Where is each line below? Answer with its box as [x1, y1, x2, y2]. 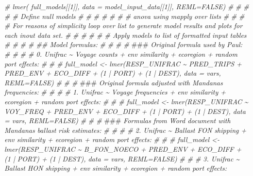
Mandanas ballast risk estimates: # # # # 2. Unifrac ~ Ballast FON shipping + [4, 125, 247, 135]
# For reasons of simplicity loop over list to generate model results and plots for [4, 20, 243, 31]
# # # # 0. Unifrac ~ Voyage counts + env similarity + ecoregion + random [4, 48, 237, 59]
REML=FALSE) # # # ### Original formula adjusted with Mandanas [4, 77, 223, 87]
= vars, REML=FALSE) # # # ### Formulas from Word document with [4, 115, 231, 126]
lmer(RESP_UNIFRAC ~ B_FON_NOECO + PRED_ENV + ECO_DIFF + [4, 144, 242, 154]
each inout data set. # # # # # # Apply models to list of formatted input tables [4, 30, 247, 40]
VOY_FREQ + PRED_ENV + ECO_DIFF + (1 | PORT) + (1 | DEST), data [4, 106, 246, 116]
